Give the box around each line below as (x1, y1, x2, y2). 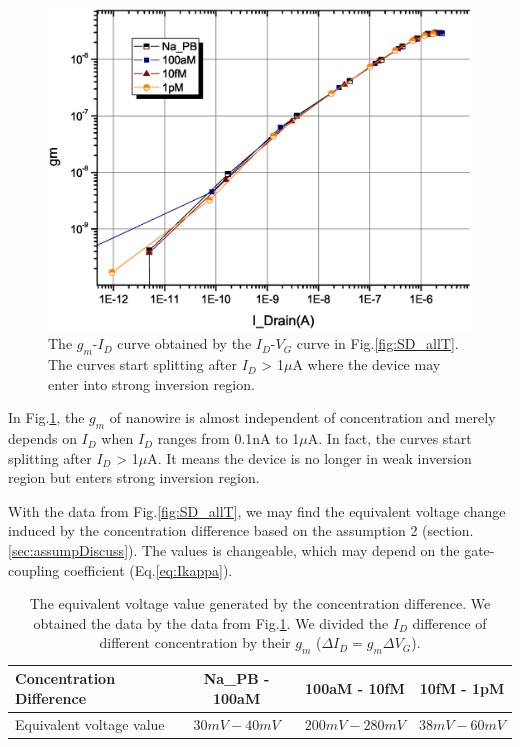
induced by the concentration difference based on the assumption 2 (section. (8, 520, 474, 541)
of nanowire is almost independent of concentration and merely (109, 407, 496, 428)
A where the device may (292, 354, 441, 375)
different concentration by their (99, 632, 291, 653)
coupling (8, 559, 60, 580)
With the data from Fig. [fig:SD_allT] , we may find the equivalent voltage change (8, 500, 506, 521)
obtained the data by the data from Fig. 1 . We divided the (33, 612, 389, 633)
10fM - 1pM (419, 678, 505, 699)
